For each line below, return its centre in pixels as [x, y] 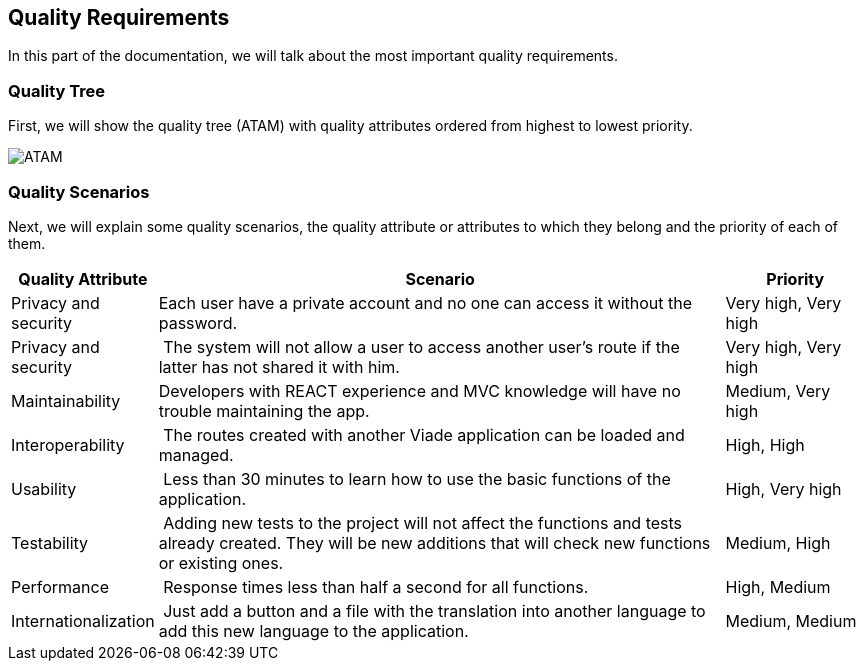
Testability [50, 542]
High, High [765, 444]
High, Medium [778, 586]
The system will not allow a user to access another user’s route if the [421, 346]
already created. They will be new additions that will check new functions [434, 542]
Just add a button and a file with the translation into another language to [434, 610]
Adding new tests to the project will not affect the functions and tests [423, 522]
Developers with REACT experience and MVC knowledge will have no [419, 390]
